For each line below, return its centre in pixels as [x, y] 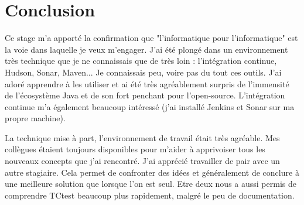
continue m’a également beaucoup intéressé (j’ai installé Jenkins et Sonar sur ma [150, 106]
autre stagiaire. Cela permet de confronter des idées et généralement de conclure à [152, 172]
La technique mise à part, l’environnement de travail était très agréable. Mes [142, 137]
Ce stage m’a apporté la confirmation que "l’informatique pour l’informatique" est [151, 38]
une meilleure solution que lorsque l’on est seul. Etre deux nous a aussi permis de [151, 184]
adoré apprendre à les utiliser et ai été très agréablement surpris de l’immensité [147, 83]
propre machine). [35, 118]
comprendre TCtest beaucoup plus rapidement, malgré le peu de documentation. [150, 195]
